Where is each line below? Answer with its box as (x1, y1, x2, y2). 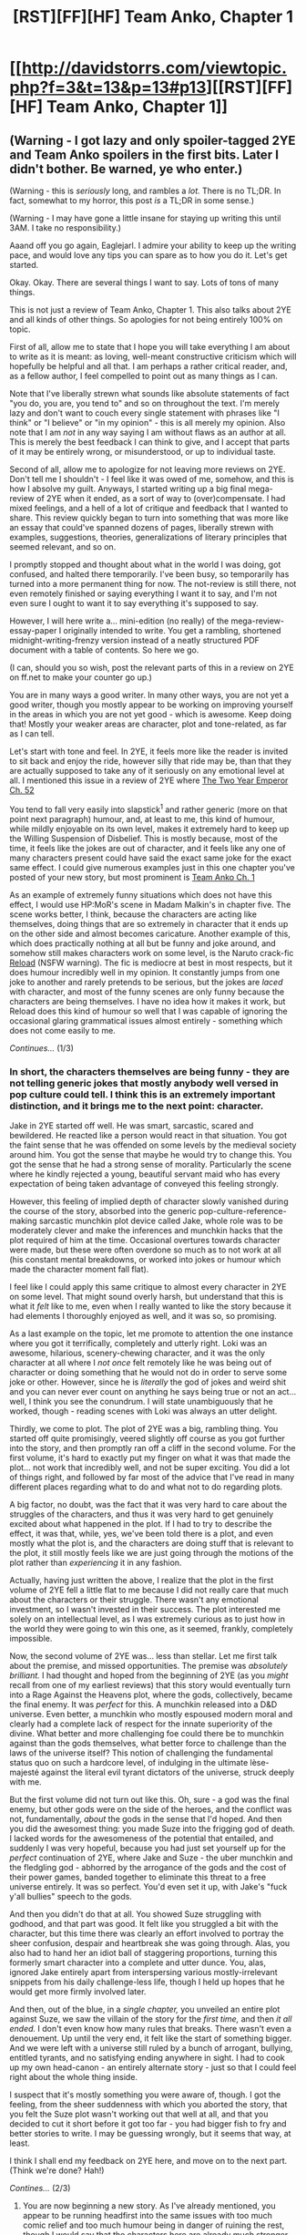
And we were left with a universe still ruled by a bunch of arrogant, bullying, (9, 2042, 293, 2053)
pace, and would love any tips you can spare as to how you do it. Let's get (9, 250, 288, 261)
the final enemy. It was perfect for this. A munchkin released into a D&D (9, 1698, 278, 1710)
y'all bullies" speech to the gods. (9, 1890, 132, 1901)
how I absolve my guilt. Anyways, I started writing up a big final (9, 483, 247, 494)
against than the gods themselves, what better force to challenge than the (9, 1737, 287, 1748)
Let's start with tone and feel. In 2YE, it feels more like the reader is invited (9, 746, 289, 757)
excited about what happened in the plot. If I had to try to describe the (9, 1518, 272, 1529)
